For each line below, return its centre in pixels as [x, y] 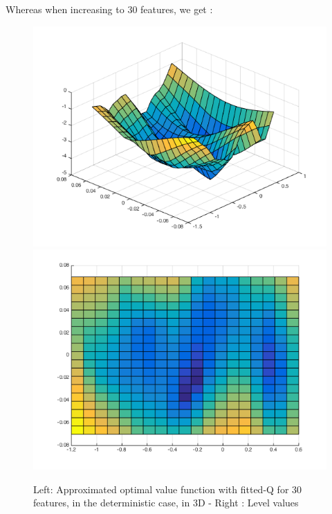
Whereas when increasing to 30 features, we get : [109, 9]
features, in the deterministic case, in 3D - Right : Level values [166, 503]
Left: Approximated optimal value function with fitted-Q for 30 [168, 489]
